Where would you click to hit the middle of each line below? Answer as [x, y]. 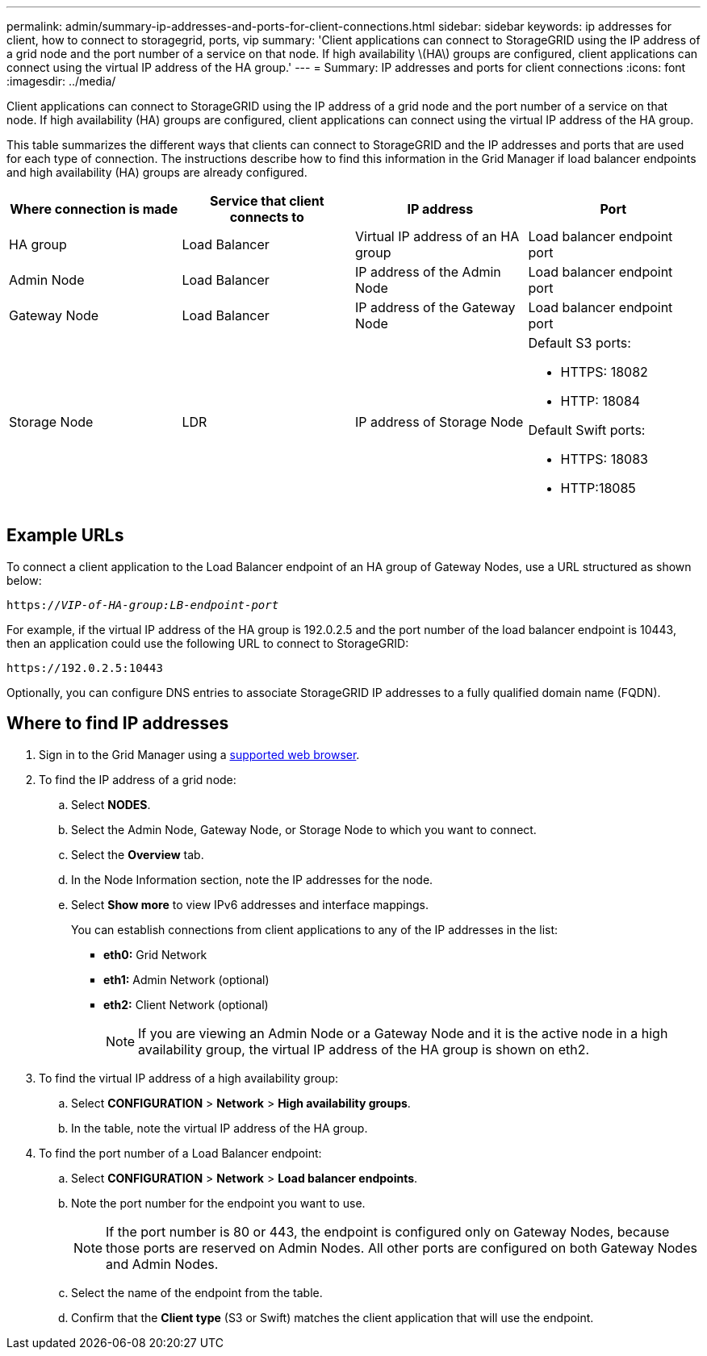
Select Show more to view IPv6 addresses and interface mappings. [250, 904]
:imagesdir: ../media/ [61, 81]
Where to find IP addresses [118, 724]
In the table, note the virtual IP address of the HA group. [220, 1128]
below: [24, 580]
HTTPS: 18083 [604, 459]
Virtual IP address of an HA [437, 236]
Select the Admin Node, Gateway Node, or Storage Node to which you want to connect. [304, 829]
